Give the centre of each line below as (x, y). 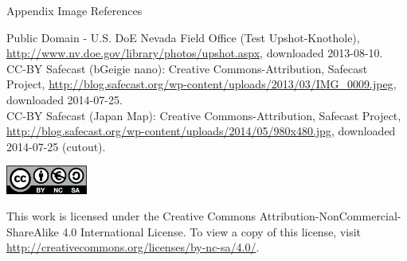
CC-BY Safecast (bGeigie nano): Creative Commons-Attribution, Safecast (187, 68)
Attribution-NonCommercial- (330, 216)
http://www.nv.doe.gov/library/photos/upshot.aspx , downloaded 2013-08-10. (195, 53)
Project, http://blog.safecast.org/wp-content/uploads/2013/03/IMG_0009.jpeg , (202, 84)
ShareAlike (33, 231)
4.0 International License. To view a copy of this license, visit (212, 231)
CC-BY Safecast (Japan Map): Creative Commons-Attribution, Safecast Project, (204, 115)
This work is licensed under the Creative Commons (131, 216)
